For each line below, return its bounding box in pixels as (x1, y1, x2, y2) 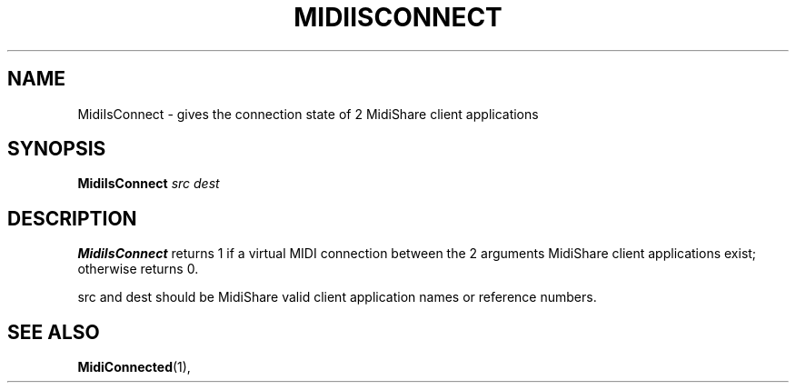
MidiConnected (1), (77, 359, 191, 375)
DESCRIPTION (7, 206, 137, 230)
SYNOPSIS (7, 137, 106, 161)
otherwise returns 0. (77, 261, 199, 277)
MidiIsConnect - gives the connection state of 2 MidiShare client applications (77, 105, 539, 122)
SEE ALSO (7, 320, 100, 344)
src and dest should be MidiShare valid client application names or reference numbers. (77, 289, 597, 305)
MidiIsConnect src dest (77, 175, 220, 192)
